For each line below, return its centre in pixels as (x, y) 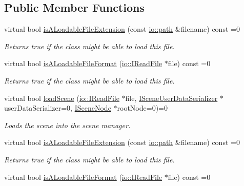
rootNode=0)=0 (142, 108)
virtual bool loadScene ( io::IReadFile (62, 98)
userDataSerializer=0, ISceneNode (58, 108)
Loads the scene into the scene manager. (67, 125)
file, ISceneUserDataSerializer (171, 98)
